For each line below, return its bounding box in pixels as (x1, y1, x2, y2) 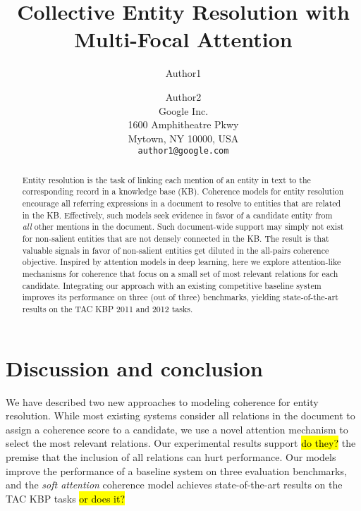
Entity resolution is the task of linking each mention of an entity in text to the (22, 173, 311, 185)
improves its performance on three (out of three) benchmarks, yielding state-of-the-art (22, 291, 338, 303)
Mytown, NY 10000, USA (128, 130, 239, 145)
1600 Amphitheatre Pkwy (128, 117, 239, 132)
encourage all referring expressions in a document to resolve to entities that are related (22, 197, 341, 209)
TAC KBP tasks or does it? (6, 491, 126, 505)
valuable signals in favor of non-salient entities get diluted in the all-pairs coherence (22, 244, 329, 256)
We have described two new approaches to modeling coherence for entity (6, 394, 319, 409)
